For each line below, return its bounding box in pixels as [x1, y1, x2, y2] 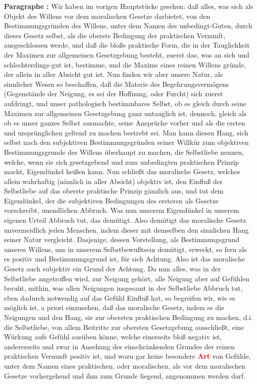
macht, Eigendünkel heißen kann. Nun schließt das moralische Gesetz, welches [4, 166, 240, 177]
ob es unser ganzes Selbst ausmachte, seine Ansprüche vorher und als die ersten [4, 118, 245, 128]
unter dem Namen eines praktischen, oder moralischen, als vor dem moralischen [4, 360, 246, 371]
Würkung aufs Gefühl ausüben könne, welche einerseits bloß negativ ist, [4, 331, 222, 342]
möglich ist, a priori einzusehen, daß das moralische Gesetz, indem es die [4, 302, 224, 313]
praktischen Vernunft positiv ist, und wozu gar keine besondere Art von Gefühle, [4, 351, 251, 361]
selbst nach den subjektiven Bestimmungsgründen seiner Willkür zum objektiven [4, 137, 249, 147]
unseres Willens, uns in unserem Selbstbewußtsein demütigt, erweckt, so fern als [4, 244, 247, 254]
